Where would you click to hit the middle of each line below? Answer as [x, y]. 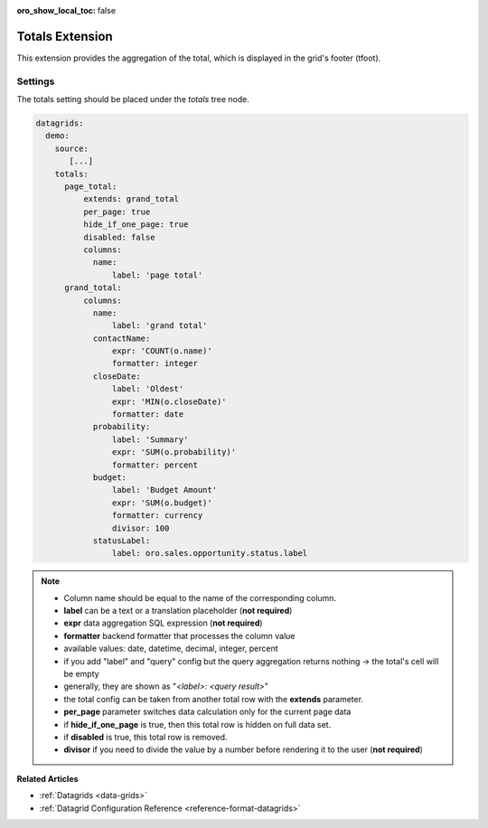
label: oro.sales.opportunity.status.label [210, 553]
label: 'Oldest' [148, 389]
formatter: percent [155, 465]
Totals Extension [65, 36]
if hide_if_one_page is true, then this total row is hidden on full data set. [197, 724]
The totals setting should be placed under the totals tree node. [133, 99]
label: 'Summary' [150, 439]
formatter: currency [157, 516]
